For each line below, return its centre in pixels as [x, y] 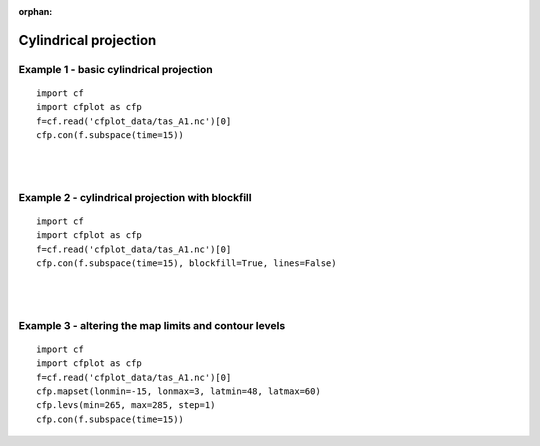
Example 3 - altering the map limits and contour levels [152, 325]
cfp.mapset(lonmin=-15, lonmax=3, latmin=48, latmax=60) [179, 391]
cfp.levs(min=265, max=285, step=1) [126, 405]
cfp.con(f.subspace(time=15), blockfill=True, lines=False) [186, 263]
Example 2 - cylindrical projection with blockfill [135, 197]
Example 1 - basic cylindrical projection [116, 69]
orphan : [35, 11]
